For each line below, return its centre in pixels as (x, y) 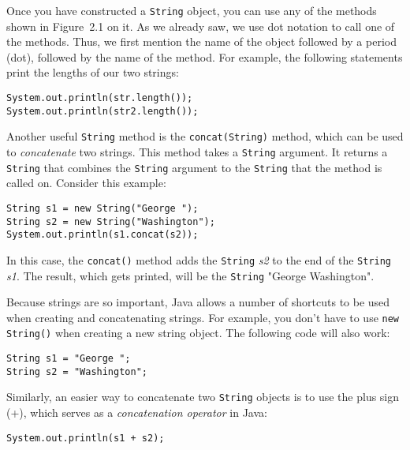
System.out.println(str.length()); (100, 98)
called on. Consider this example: (86, 183)
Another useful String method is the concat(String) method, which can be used (205, 136)
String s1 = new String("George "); (102, 208)
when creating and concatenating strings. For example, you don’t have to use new (203, 317)
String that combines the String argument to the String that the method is (194, 167)
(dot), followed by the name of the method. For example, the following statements (205, 56)
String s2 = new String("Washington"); (111, 221)
